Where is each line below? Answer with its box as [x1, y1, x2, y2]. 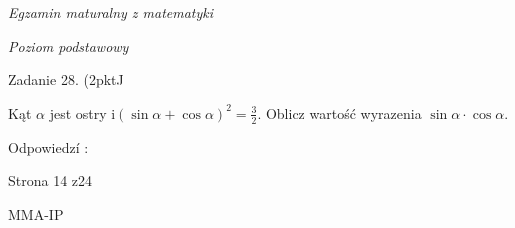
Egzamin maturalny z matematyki [8, 2, 214, 22]
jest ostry [49, 102, 107, 123]
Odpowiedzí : [8, 136, 89, 157]
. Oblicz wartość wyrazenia [257, 102, 422, 123]
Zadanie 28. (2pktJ [8, 69, 124, 90]
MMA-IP [8, 203, 64, 224]
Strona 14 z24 [8, 170, 93, 191]
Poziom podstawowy [8, 35, 129, 56]
